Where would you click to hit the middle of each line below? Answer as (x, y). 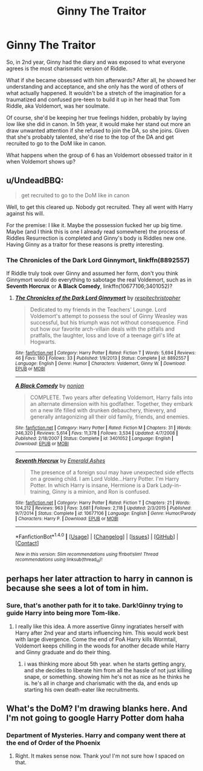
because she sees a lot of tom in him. (78, 588)
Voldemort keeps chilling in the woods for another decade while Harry (102, 646)
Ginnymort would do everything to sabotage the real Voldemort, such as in (99, 280)
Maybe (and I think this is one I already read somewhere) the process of (96, 231)
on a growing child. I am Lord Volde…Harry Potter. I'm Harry (105, 479)
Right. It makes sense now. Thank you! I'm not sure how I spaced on (100, 756)
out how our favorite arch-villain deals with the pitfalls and (102, 329)
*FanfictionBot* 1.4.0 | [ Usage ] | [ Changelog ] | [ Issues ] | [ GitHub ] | (97, 536)
